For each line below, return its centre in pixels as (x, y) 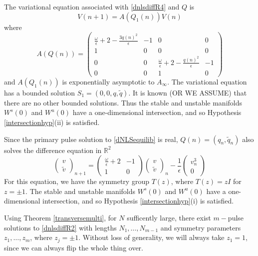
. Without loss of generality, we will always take (151, 237)
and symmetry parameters (201, 227)
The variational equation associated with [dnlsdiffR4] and (92, 6)
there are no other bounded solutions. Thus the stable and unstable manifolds (123, 102)
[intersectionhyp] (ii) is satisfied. (52, 122)
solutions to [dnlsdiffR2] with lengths (60, 227)
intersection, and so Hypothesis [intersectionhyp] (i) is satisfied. (138, 201)
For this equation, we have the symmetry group (77, 181)
